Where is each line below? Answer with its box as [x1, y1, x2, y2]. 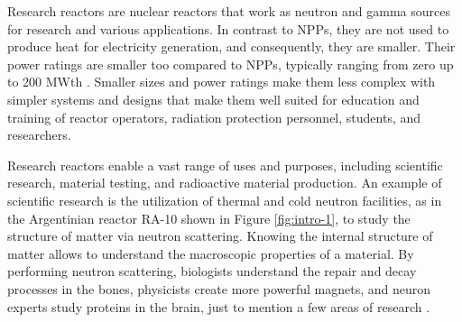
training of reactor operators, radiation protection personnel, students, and [7, 107, 421, 126]
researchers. [7, 125, 71, 144]
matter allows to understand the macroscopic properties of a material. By [7, 244, 414, 262]
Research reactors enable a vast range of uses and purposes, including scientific [7, 155, 443, 174]
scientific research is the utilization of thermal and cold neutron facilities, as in [7, 190, 442, 209]
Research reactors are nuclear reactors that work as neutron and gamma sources [7, 2, 450, 20]
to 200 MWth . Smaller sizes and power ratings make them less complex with [7, 72, 436, 91]
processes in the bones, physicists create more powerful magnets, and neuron [7, 279, 430, 298]
